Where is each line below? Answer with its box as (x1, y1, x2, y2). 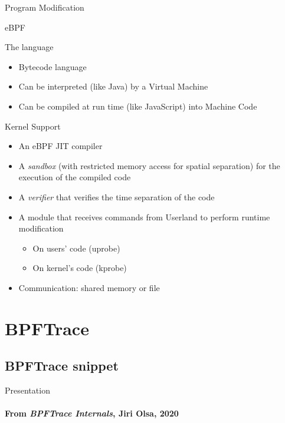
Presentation (5, 384, 50, 396)
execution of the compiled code (18, 171, 131, 183)
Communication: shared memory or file (18, 281, 160, 293)
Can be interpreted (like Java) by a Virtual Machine (18, 80, 208, 92)
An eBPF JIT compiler (18, 140, 103, 152)
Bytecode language (18, 60, 87, 72)
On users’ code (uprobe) (32, 242, 120, 254)
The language (5, 41, 54, 53)
